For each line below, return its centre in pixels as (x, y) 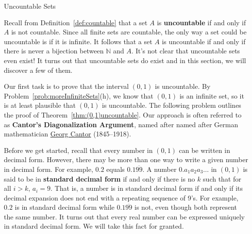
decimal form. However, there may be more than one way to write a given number (126, 159)
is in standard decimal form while (65, 207)
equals (116, 169)
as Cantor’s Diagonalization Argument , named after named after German (121, 124)
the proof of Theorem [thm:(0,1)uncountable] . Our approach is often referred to (123, 114)
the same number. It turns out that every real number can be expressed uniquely (124, 216)
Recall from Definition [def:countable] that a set (76, 22)
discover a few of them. (38, 70)
